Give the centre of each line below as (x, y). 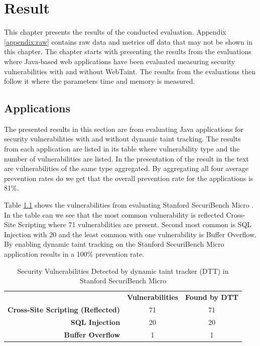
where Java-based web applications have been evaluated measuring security (120, 61)
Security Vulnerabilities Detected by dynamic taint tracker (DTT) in (123, 271)
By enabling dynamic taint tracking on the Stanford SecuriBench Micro (114, 244)
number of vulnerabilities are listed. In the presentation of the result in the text (126, 158)
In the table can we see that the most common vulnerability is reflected (114, 214)
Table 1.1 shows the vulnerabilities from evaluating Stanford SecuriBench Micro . (129, 205)
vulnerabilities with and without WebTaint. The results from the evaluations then (130, 71)
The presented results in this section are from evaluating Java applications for (124, 129)
